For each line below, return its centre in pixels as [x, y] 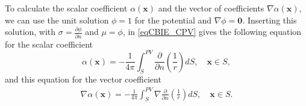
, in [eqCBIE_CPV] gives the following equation [212, 32]
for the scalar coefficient [49, 44]
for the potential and [173, 20]
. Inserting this [270, 20]
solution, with [30, 32]
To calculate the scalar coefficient [66, 8]
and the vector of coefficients [211, 8]
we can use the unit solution [57, 20]
